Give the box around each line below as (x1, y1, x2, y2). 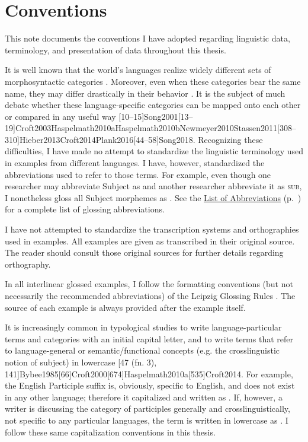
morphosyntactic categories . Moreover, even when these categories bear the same (5, 75, 301, 87)
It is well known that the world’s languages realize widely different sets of (5, 63, 271, 76)
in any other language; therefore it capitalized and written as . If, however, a (5, 390, 283, 403)
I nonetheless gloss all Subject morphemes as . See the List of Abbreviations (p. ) (5, 191, 301, 203)
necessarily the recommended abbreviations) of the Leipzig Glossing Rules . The (5, 290, 296, 301)
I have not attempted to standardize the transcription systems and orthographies (5, 223, 299, 236)
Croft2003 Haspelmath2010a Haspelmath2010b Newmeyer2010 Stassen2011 (15, 122, 278, 134)
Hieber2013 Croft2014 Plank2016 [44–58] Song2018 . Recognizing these (19, 133, 263, 145)
